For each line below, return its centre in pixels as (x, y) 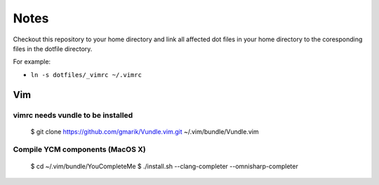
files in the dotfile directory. (53, 48)
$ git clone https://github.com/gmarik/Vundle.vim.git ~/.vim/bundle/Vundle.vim (145, 131)
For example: (32, 62)
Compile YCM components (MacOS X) (80, 149)
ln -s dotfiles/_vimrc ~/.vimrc (86, 75)
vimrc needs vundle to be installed (73, 115)
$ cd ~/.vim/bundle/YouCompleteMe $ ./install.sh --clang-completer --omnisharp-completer (164, 166)
